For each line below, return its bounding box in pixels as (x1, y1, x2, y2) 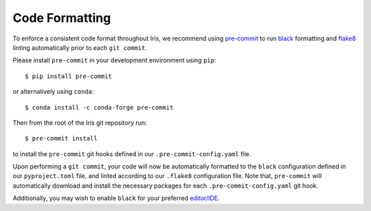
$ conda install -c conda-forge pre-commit (25, 103, 174, 111)
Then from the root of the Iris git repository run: (12, 119, 147, 127)
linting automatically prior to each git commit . (12, 43, 148, 51)
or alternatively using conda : (12, 88, 94, 96)
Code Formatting (12, 10, 111, 25)
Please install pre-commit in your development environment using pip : (12, 56, 216, 64)
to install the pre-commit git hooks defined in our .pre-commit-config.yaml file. (12, 149, 251, 158)
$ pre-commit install (25, 134, 98, 142)
